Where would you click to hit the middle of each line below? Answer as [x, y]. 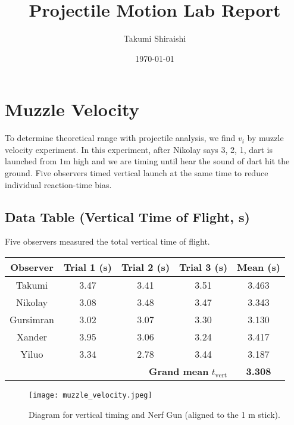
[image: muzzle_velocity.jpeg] [90, 396]
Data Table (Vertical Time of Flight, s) [127, 216]
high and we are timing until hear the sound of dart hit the [182, 161]
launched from [31, 161]
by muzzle [265, 138]
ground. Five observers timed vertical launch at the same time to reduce [137, 173]
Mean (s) [259, 267]
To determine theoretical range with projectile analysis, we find [120, 138]
